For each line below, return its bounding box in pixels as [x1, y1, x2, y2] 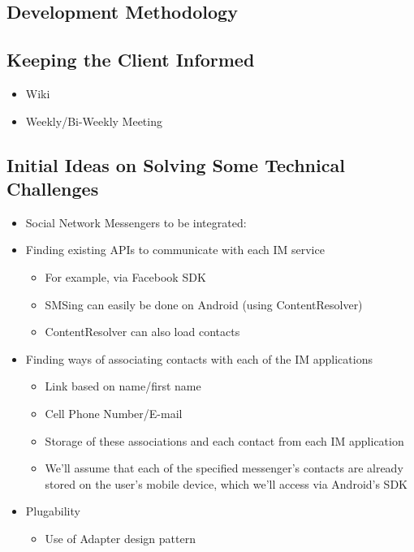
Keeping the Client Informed [6, 47, 255, 72]
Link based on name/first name [45, 377, 201, 395]
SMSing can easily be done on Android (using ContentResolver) [45, 295, 363, 313]
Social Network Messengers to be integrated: [25, 213, 247, 231]
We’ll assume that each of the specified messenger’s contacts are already [45, 459, 403, 477]
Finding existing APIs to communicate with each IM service [25, 241, 325, 258]
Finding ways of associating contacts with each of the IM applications [25, 350, 373, 367]
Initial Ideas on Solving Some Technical [6, 152, 345, 177]
